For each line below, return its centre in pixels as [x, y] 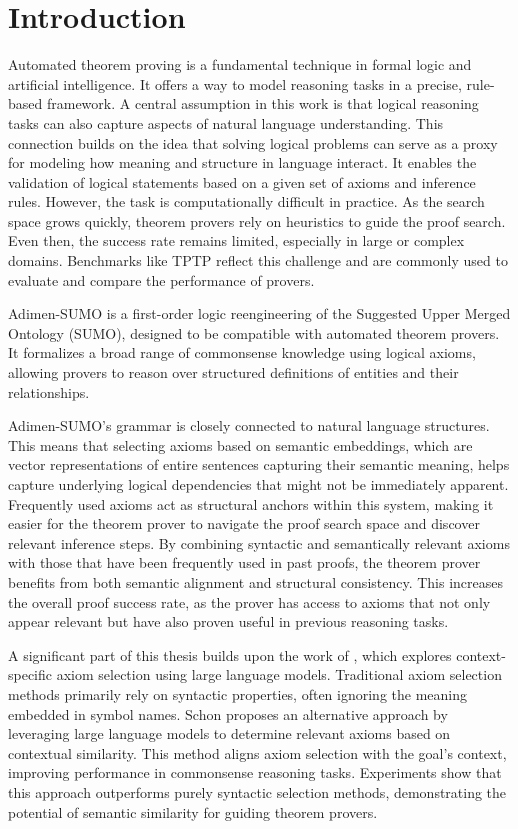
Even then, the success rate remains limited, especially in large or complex [236, 240]
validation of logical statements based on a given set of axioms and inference [242, 181]
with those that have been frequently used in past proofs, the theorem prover [244, 562]
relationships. [49, 391]
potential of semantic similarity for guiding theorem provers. [193, 811]
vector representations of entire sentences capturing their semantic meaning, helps [259, 464]
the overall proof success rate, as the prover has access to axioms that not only [249, 601]
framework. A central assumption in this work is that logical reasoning [262, 103]
